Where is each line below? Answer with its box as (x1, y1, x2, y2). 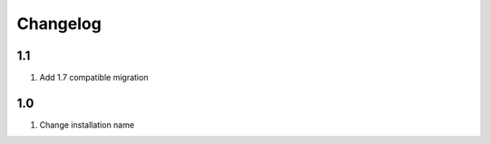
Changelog (16, 14, 102, 34)
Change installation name (39, 119, 135, 130)
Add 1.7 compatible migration (39, 72, 149, 83)
